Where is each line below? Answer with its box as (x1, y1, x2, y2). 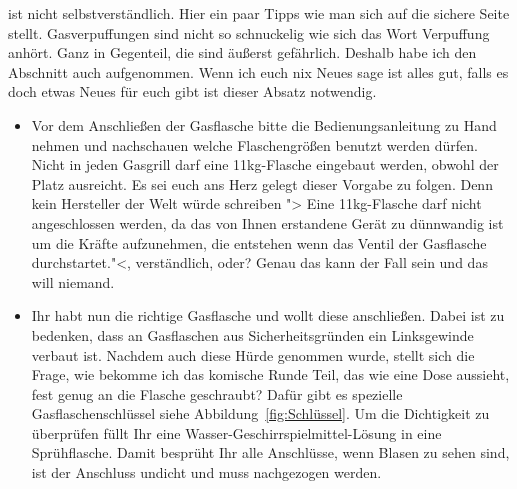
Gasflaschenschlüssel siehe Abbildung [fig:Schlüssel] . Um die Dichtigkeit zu (31, 403, 490, 424)
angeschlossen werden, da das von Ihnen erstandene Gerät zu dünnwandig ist (31, 212, 504, 233)
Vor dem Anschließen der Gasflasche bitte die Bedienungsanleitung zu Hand (31, 114, 497, 135)
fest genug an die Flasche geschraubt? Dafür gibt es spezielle (31, 383, 403, 404)
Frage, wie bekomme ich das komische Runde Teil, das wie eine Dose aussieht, (31, 364, 510, 385)
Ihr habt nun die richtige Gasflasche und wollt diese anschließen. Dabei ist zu (31, 305, 505, 326)
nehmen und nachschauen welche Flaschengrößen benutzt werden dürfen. (31, 134, 478, 155)
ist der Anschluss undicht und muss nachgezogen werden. (31, 462, 382, 483)
